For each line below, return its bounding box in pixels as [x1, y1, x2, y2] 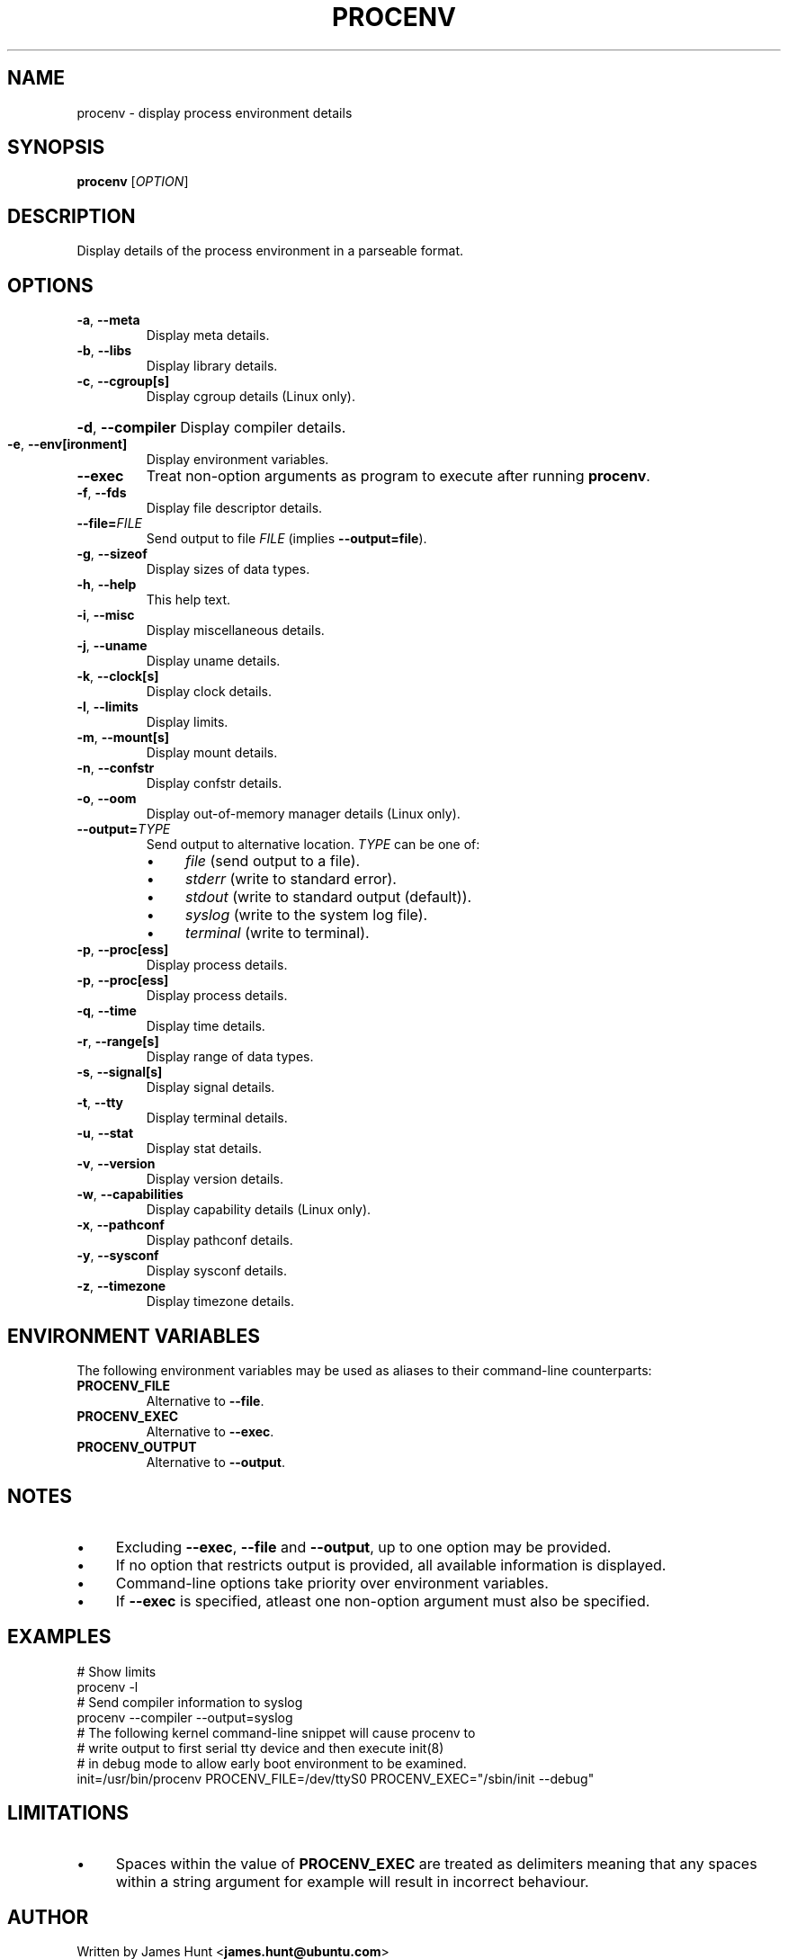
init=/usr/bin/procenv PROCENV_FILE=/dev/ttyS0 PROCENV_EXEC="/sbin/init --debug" [76, 1770, 595, 1786]
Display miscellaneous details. [146, 622, 325, 639]
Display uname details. [146, 653, 281, 669]
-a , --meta [76, 312, 140, 328]
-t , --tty [76, 1095, 123, 1111]
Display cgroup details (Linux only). [146, 389, 355, 405]
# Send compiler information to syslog [76, 1694, 303, 1710]
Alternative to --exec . [146, 1423, 274, 1439]
